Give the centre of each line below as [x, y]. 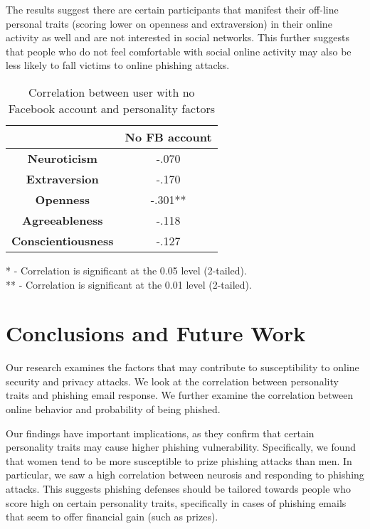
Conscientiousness [63, 240]
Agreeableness [63, 220]
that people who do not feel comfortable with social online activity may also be [179, 51]
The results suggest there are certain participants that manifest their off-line [172, 9]
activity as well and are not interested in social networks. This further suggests [178, 37]
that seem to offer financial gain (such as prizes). [112, 517]
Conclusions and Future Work [156, 333]
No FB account [168, 137]
